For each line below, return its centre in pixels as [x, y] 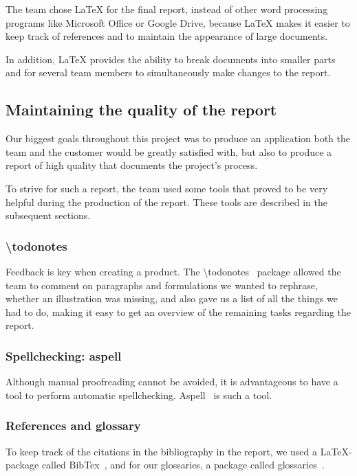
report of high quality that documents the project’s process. [132, 165]
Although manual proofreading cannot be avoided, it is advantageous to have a [172, 382]
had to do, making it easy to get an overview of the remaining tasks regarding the [178, 311]
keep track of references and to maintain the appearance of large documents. [167, 36]
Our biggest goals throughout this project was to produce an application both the [178, 138]
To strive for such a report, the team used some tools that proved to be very [167, 188]
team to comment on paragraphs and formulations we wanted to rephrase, [162, 285]
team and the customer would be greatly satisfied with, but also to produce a [169, 151]
